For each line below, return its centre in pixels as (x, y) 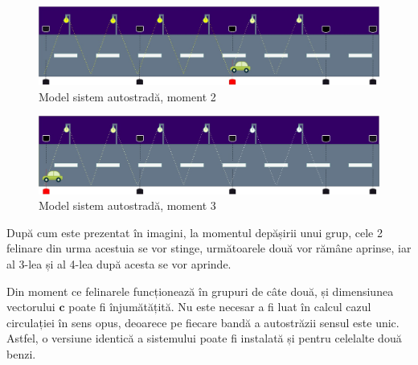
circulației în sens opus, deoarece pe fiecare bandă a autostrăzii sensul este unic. (203, 322)
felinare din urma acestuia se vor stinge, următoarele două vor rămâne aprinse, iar (209, 248)
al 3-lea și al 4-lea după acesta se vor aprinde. (119, 264)
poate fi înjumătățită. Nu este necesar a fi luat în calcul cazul (220, 307)
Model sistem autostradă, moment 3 (127, 205)
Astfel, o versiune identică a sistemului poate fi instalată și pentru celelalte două (204, 338)
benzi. (21, 354)
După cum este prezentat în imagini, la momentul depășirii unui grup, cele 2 (195, 232)
